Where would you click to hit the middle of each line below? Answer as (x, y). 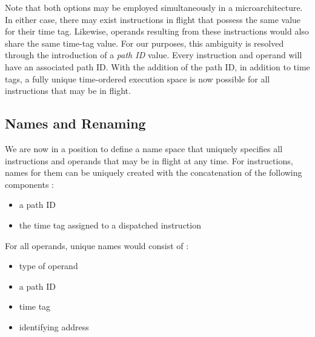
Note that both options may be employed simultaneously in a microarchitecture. (154, 7)
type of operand (48, 266)
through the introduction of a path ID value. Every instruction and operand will (154, 55)
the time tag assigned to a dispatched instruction (110, 225)
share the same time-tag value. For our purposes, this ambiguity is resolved (144, 43)
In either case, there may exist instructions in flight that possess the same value (153, 19)
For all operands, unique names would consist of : (97, 245)
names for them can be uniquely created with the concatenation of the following (154, 172)
